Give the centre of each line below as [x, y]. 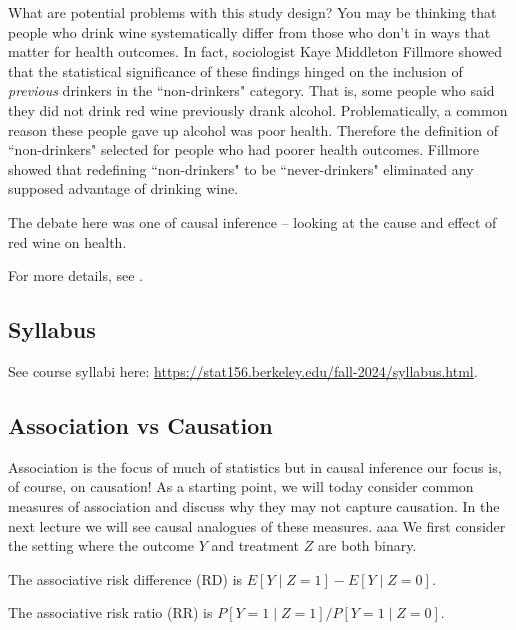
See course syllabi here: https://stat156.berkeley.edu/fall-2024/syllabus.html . [243, 370]
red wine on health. [67, 241]
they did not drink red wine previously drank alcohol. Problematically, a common [258, 109]
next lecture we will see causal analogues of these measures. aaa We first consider [257, 525]
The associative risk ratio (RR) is [110, 612]
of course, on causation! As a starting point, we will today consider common [241, 486]
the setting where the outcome [101, 545]
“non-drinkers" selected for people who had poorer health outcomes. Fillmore [244, 149]
